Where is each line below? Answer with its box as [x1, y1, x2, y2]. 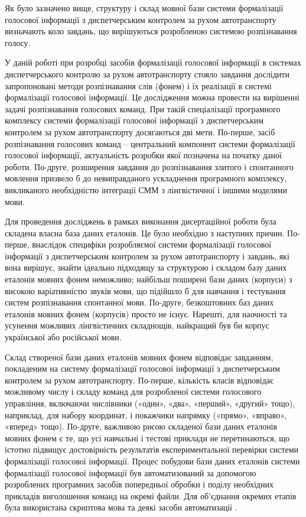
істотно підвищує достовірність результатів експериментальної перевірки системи [5, 443, 298, 456]
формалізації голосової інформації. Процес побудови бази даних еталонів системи [5, 454, 300, 467]
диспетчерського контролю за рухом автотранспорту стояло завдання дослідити [5, 67, 289, 80]
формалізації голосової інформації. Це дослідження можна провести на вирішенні [5, 91, 300, 103]
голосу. [5, 36, 31, 48]
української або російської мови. [5, 331, 122, 343]
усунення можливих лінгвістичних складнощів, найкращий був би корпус [5, 319, 269, 331]
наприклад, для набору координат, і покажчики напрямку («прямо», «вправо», [5, 408, 287, 421]
